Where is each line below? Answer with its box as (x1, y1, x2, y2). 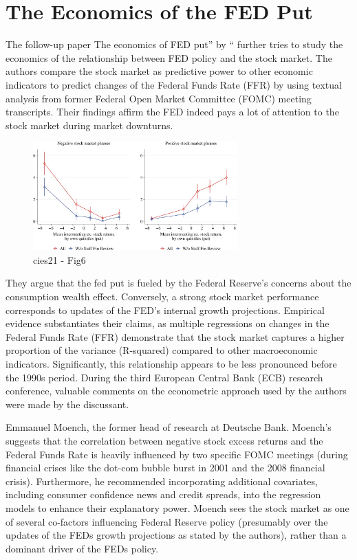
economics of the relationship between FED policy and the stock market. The (6, 50, 332, 65)
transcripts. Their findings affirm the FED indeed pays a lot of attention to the (6, 104, 339, 119)
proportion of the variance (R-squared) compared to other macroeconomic (6, 343, 318, 357)
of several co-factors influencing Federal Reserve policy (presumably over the (6, 514, 328, 528)
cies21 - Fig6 (33, 252, 86, 267)
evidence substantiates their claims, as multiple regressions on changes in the (6, 316, 329, 331)
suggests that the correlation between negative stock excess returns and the (6, 433, 323, 447)
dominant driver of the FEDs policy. (6, 541, 159, 555)
